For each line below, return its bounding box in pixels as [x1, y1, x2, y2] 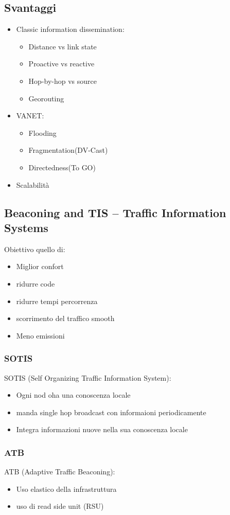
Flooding [28, 127, 57, 138]
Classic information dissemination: [16, 24, 125, 34]
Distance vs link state [28, 41, 97, 51]
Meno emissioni [16, 330, 65, 341]
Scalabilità [16, 179, 49, 190]
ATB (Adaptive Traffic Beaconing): [4, 466, 115, 477]
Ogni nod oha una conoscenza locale [16, 389, 131, 400]
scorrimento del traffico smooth [16, 313, 115, 324]
